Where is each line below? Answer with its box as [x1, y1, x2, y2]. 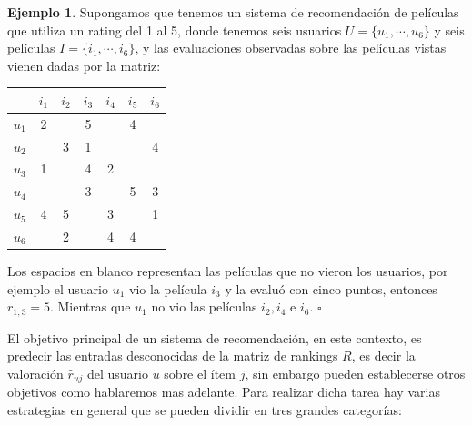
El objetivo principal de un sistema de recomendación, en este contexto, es [7, 328, 422, 347]
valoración [7, 363, 64, 382]
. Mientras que [49, 297, 131, 316]
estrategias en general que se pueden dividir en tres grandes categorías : [7, 400, 402, 419]
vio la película [128, 279, 207, 298]
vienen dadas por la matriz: [7, 55, 161, 74]
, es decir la [351, 346, 416, 365]
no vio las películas [151, 297, 257, 316]
